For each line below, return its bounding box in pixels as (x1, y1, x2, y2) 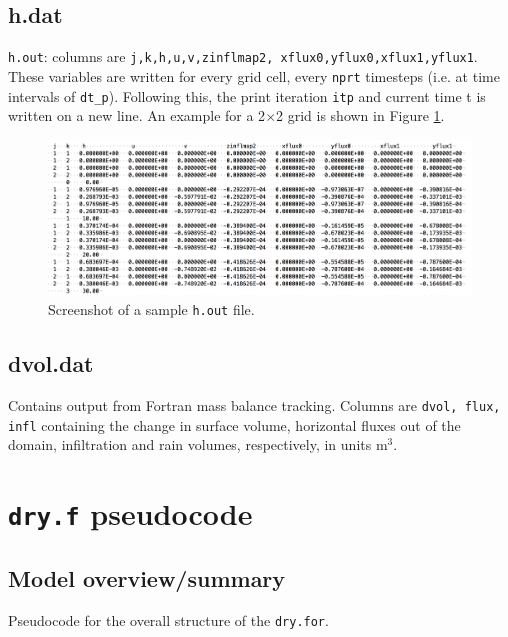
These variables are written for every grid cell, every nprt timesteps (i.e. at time (8, 65, 500, 86)
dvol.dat (8, 348, 94, 379)
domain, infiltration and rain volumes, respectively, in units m (8, 434, 388, 455)
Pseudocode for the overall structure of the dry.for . (8, 609, 329, 630)
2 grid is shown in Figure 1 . (276, 105, 445, 126)
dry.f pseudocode (8, 493, 253, 534)
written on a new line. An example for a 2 (8, 105, 266, 126)
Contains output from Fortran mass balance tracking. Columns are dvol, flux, (8, 395, 501, 416)
